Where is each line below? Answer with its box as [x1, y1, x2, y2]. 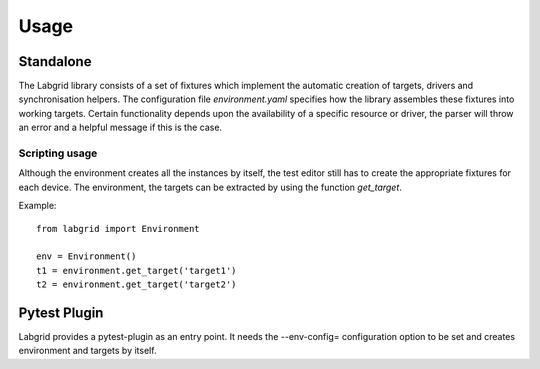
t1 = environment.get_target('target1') [36, 265, 237, 276]
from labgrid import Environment [36, 223, 200, 234]
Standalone [18, 53, 92, 70]
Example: [18, 200, 57, 212]
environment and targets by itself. [18, 345, 157, 357]
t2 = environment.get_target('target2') [36, 279, 237, 290]
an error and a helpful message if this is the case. [18, 121, 223, 134]
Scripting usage [18, 146, 98, 160]
